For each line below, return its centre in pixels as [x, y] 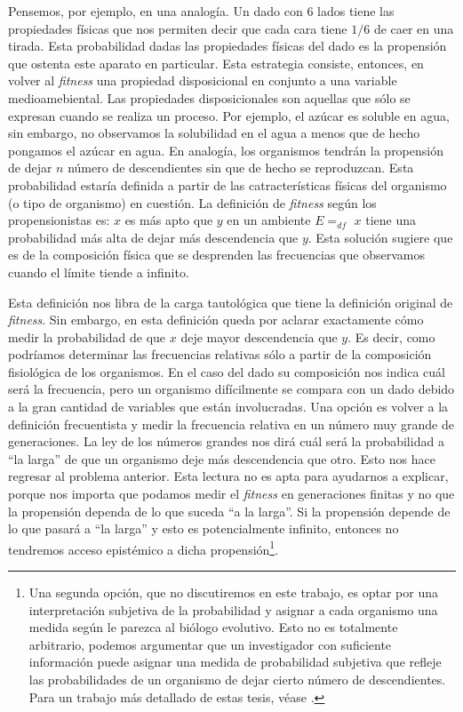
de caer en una [414, 28]
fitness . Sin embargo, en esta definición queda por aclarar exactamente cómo [216, 320]
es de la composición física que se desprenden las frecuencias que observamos [216, 255]
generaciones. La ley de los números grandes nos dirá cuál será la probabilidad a [226, 441]
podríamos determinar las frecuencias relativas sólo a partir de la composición [220, 354]
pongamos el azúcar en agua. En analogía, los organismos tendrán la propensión [226, 150]
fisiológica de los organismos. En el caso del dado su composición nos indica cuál [227, 371]
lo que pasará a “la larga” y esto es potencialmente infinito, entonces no [204, 528]
